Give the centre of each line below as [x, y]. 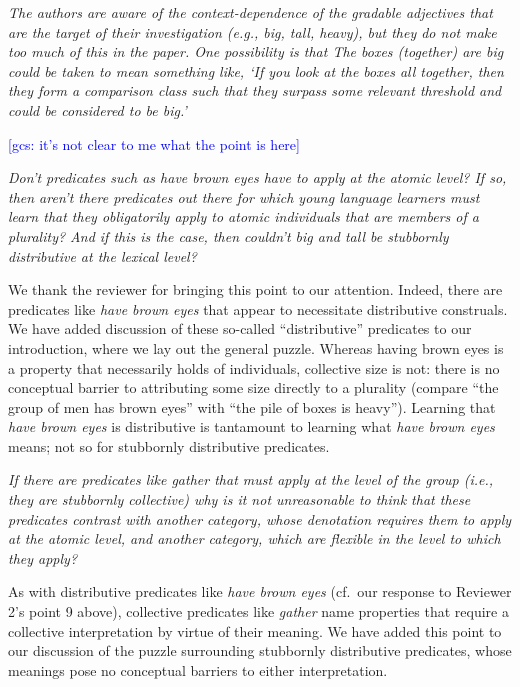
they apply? [43, 557]
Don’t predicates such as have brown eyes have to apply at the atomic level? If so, [257, 177]
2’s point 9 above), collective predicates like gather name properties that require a [258, 611]
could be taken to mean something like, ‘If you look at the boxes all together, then [256, 70]
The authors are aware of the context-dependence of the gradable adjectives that [250, 12]
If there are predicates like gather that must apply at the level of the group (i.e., [251, 479]
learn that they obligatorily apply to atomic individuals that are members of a [243, 216]
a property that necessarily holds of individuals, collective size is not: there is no [254, 367]
